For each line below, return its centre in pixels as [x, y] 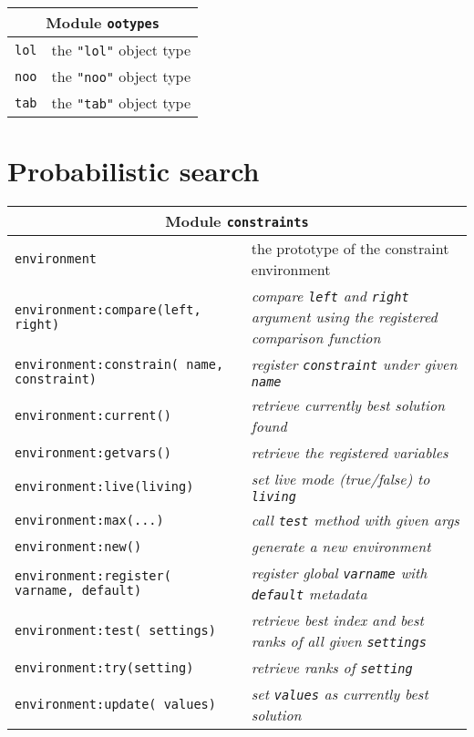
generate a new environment [341, 547]
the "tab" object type [121, 102]
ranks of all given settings [339, 641]
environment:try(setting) [104, 667]
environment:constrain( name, [119, 364]
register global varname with [339, 573]
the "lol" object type [121, 50]
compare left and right [330, 296]
